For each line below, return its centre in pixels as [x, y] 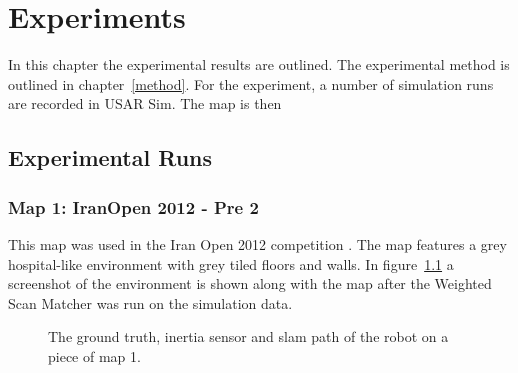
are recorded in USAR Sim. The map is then [145, 103]
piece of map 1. [94, 355]
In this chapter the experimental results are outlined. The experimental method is [259, 64]
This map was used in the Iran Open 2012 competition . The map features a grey [257, 243]
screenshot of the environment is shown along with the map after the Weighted [250, 283]
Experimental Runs [110, 157]
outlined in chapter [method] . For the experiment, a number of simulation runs [251, 83]
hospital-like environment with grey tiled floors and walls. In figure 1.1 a [231, 263]
